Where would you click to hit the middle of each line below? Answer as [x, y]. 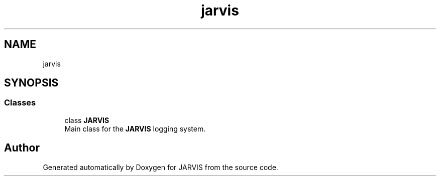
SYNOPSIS [31, 83]
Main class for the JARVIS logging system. [135, 128]
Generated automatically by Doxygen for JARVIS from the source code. [160, 167]
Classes [20, 103]
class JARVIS [87, 120]
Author [22, 148]
